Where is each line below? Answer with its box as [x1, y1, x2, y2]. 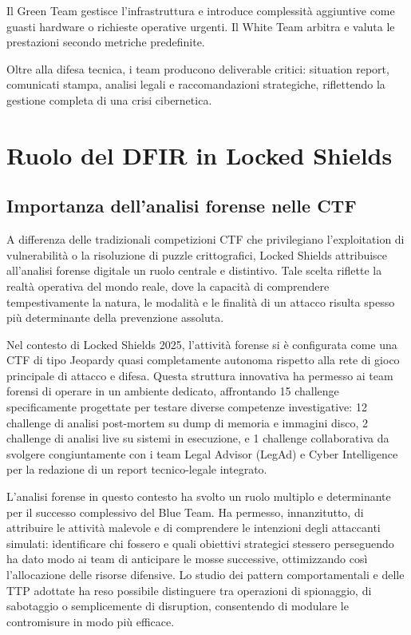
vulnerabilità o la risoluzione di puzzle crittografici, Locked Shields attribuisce [6, 246, 388, 263]
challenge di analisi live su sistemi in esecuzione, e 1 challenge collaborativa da [6, 430, 389, 446]
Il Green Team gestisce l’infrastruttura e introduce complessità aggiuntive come [6, 2, 395, 18]
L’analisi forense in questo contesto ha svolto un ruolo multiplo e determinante [6, 488, 391, 505]
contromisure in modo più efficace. [6, 613, 175, 629]
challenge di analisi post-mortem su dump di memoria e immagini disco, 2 [6, 414, 369, 431]
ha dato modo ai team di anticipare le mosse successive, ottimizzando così [6, 550, 368, 567]
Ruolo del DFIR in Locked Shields [6, 138, 393, 171]
